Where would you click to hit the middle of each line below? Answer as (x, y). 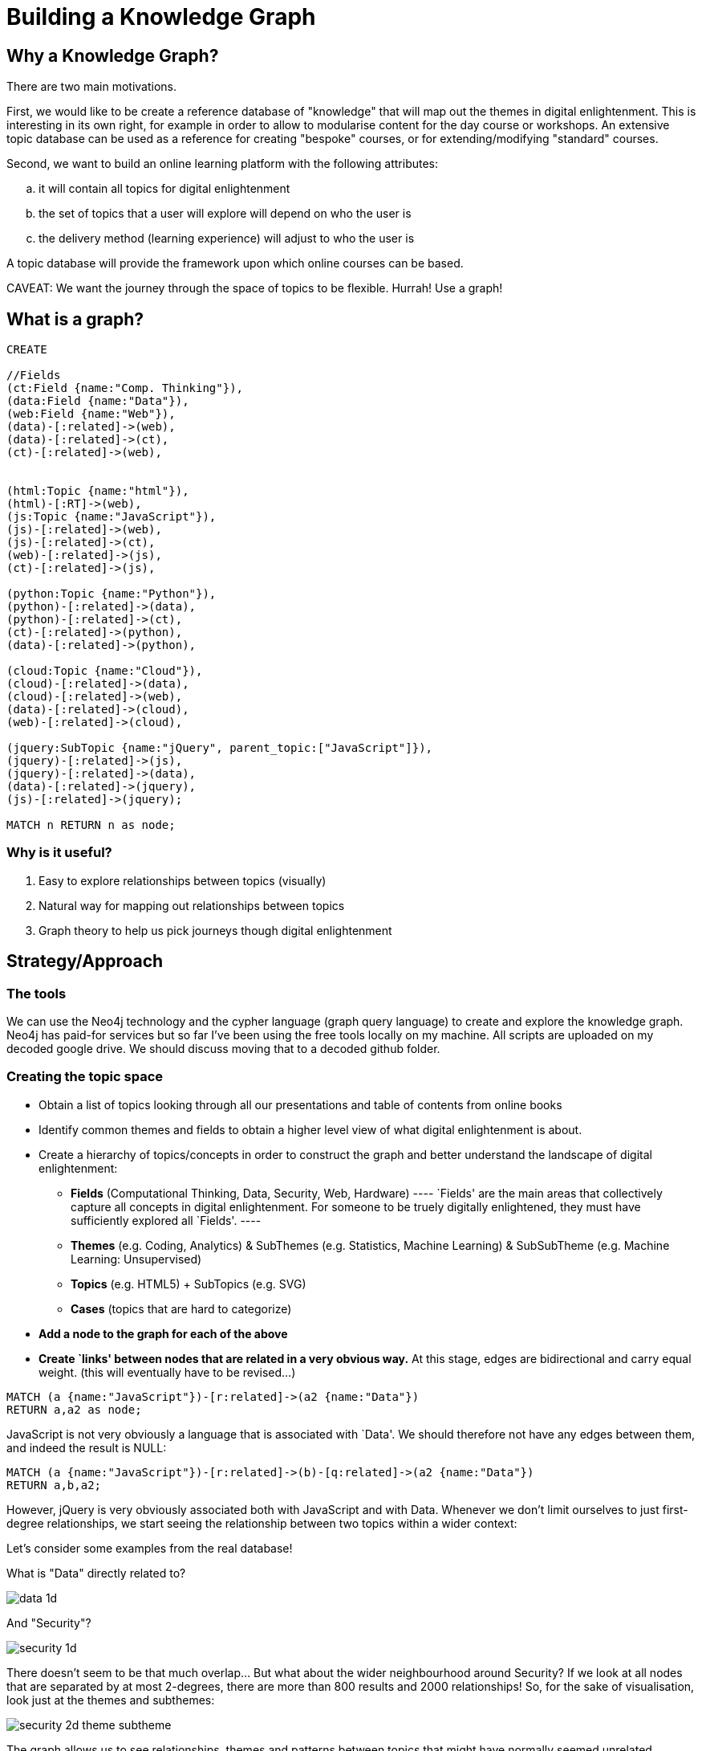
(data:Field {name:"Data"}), (98, 401)
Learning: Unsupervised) (136, 1259)
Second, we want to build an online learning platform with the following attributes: (223, 164)
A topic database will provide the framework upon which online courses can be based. (235, 263)
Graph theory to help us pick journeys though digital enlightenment (215, 930)
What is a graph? (75, 319)
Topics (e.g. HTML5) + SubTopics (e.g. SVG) (189, 1284)
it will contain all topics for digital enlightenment (164, 189)
